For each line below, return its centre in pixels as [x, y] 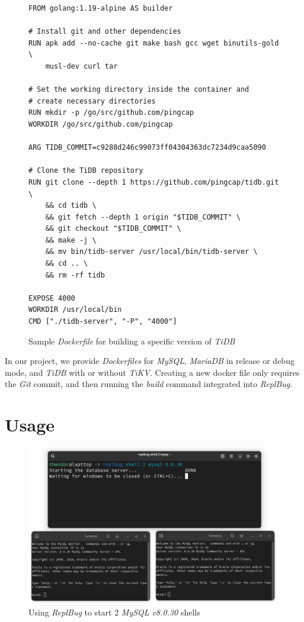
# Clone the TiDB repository [86, 171]
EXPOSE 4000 [52, 298]
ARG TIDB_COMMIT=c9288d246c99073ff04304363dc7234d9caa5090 [147, 148]
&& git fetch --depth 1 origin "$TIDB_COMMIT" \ [143, 217]
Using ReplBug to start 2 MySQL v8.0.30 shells [114, 612]
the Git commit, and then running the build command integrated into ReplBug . [149, 384]
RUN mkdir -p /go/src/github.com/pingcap [111, 113]
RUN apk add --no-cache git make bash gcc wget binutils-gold [154, 43]
